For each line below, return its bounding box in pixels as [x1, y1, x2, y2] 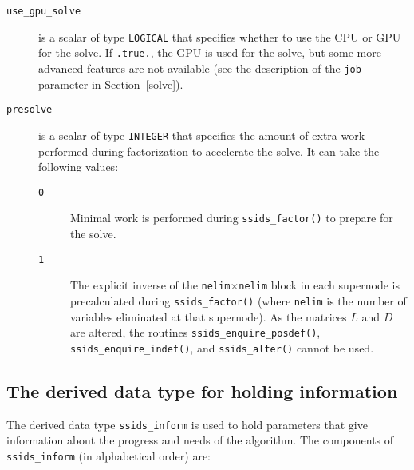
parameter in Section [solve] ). [38, 75, 183, 92]
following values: [38, 158, 119, 175]
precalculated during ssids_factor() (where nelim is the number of [70, 292, 407, 309]
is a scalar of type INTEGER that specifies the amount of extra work [38, 126, 365, 143]
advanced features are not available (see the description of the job [38, 59, 361, 76]
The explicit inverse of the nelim [70, 277, 231, 293]
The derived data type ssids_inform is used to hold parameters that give [6, 416, 368, 432]
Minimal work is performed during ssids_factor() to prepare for [70, 209, 393, 226]
